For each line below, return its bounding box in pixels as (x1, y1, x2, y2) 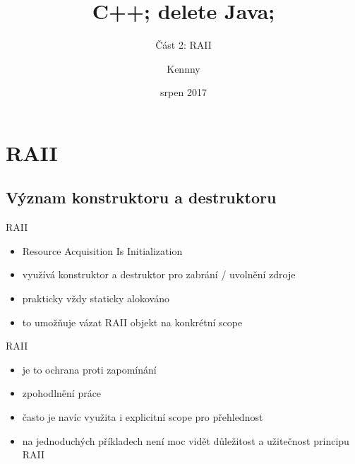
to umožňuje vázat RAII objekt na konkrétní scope (22, 314, 243, 329)
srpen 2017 (160, 85, 207, 100)
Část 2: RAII (155, 37, 212, 52)
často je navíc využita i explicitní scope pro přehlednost (22, 410, 263, 424)
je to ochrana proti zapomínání (22, 362, 157, 376)
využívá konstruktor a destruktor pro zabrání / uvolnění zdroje (22, 267, 296, 282)
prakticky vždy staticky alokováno (22, 291, 169, 306)
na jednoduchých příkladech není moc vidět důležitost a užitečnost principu (22, 433, 349, 448)
